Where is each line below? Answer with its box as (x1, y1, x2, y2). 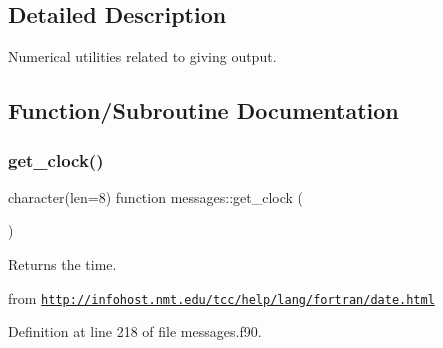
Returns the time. (8, 253, 117, 274)
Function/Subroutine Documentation (8, 95, 399, 126)
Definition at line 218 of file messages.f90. (8, 321, 262, 342)
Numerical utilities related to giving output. (8, 46, 277, 67)
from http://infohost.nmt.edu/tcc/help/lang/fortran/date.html (8, 287, 435, 308)
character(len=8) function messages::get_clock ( (8, 186, 304, 207)
